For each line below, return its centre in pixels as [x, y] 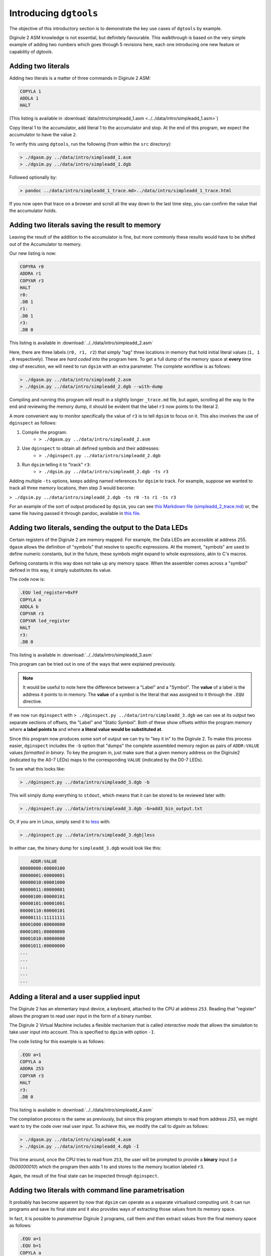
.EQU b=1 [31, 1246]
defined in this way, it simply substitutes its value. [60, 570]
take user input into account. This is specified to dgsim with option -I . [82, 1032]
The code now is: [27, 579]
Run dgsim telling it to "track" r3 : [56, 465]
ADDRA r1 [31, 274]
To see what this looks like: [37, 769]
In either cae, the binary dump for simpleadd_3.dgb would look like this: [85, 848]
